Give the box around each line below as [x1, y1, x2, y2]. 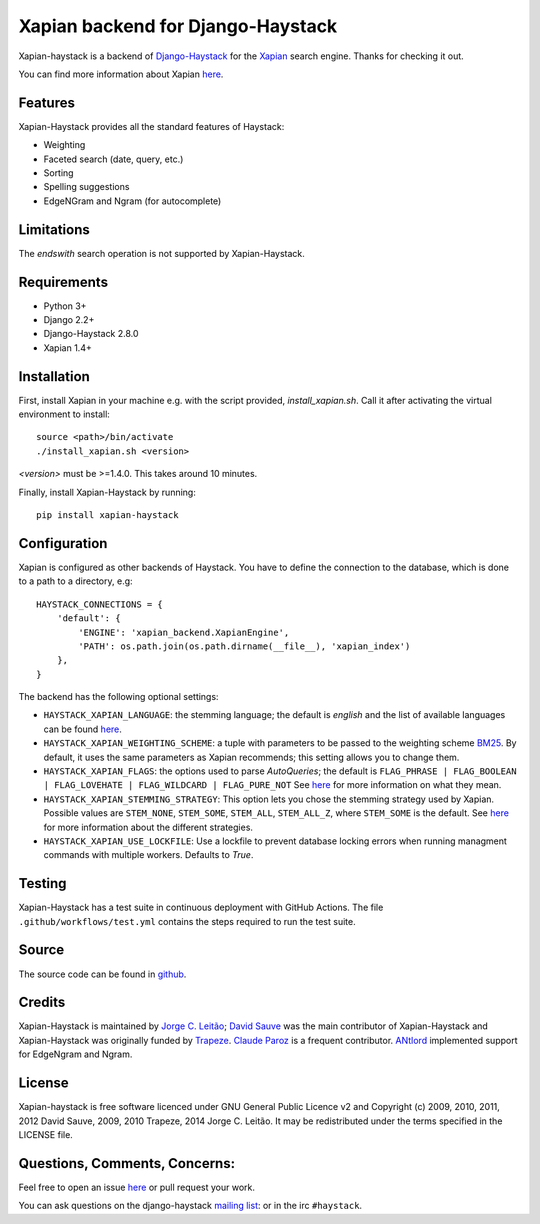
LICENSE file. [18, 1128, 74, 1140]
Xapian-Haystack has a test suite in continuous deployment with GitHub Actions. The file [18, 901, 384, 914]
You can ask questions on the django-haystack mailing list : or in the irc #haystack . [18, 1200, 363, 1212]
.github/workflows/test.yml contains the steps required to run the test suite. [18, 915, 356, 927]
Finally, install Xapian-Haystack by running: [18, 486, 197, 498]
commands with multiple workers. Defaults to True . [43, 849, 254, 861]
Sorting [43, 167, 74, 179]
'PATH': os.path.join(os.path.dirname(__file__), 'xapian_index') [78, 640, 411, 652]
